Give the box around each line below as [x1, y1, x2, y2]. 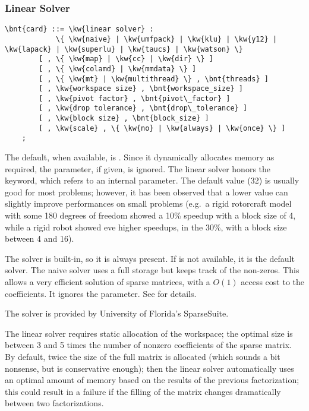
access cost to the [241, 276, 305, 288]
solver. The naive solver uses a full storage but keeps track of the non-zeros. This [5, 264, 299, 276]
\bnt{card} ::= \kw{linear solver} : [5, 25, 154, 34]
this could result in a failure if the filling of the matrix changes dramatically [5, 385, 281, 397]
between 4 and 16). [5, 232, 74, 245]
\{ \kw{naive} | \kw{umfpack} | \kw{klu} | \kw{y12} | [55, 34, 278, 43]
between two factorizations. [5, 397, 104, 409]
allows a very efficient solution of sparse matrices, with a [5, 276, 210, 288]
